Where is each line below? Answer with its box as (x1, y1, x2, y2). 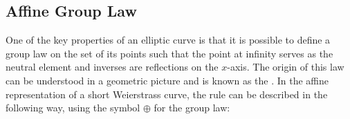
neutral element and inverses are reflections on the (6, 59, 219, 74)
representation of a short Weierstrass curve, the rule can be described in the (6, 86, 328, 101)
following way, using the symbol (6, 100, 140, 115)
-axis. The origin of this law (227, 59, 344, 74)
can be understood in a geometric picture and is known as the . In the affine (6, 73, 329, 87)
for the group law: (154, 100, 230, 115)
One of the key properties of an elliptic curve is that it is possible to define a (6, 33, 331, 47)
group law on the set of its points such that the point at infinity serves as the (6, 46, 333, 60)
